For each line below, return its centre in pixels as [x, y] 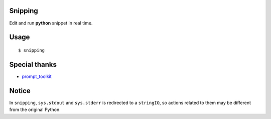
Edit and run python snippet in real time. [51, 23]
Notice [20, 91]
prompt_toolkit [37, 76]
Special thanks [33, 64]
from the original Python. [35, 109]
